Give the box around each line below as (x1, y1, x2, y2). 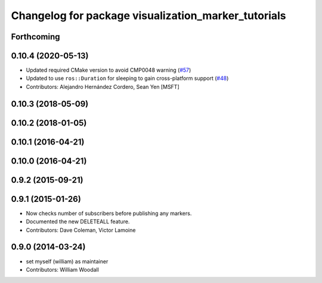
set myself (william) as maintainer (26, 257, 109, 265)
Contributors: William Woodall (26, 266, 100, 273)
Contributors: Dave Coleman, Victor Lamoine (26, 226, 136, 233)
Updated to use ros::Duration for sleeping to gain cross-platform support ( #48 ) (26, 75, 229, 82)
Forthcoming (11, 32, 60, 42)
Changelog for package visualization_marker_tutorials (11, 9, 286, 22)
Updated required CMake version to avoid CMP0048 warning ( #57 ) (26, 66, 191, 74)
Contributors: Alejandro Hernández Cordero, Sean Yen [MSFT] (26, 83, 180, 90)
